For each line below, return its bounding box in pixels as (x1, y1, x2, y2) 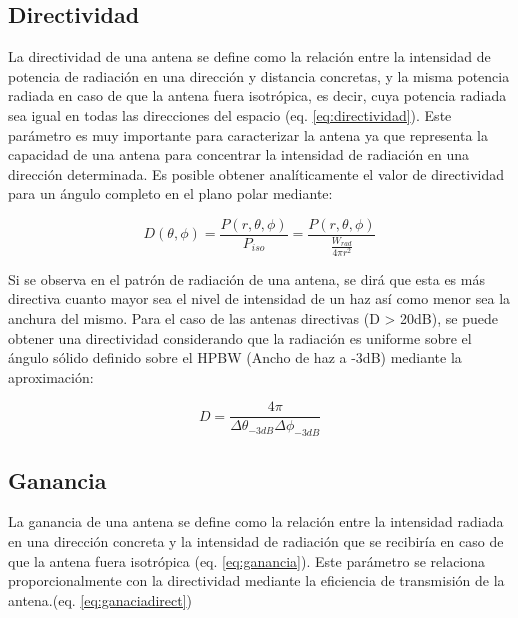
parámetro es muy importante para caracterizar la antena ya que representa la (8, 124, 488, 145)
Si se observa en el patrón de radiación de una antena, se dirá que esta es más (8, 268, 485, 289)
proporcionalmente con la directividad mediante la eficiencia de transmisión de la (8, 570, 505, 591)
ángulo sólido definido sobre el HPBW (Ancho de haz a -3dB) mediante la (8, 347, 462, 368)
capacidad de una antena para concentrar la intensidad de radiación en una (8, 144, 470, 165)
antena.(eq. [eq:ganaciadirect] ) (8, 589, 193, 610)
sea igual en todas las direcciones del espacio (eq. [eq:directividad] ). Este (8, 104, 452, 125)
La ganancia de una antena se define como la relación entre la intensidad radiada (8, 511, 504, 532)
